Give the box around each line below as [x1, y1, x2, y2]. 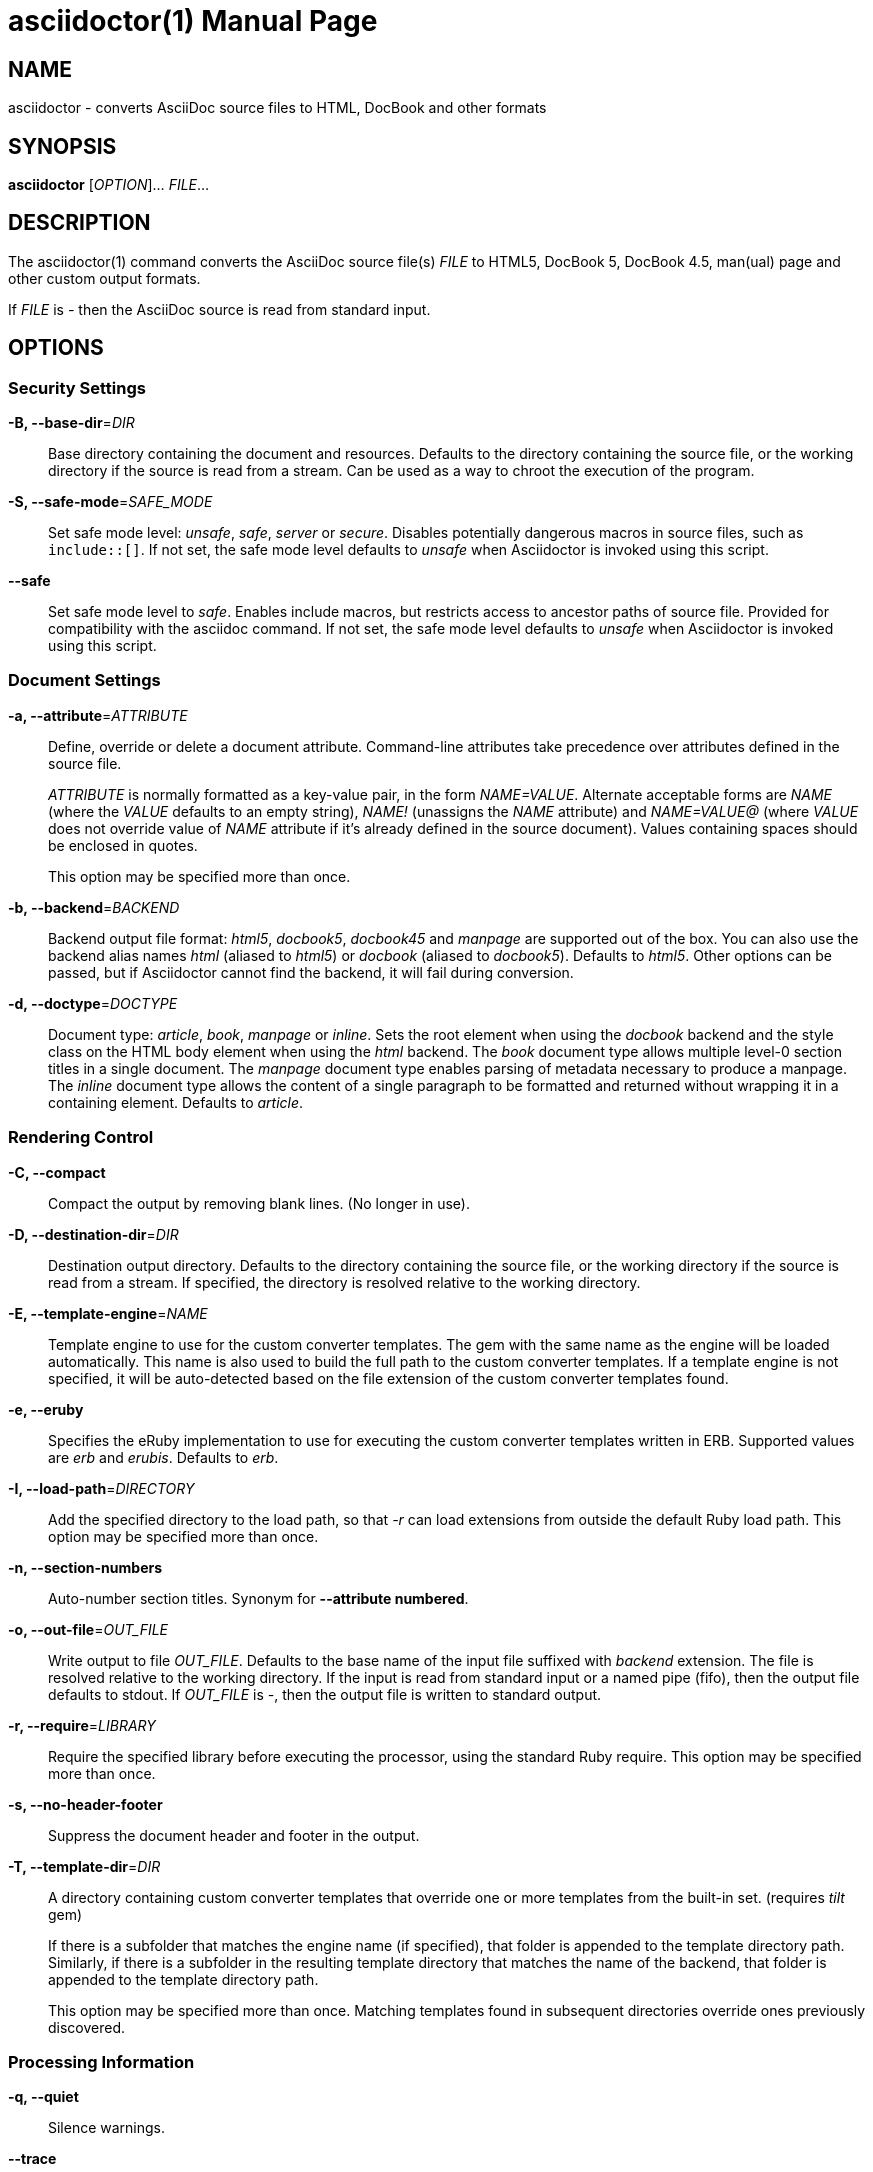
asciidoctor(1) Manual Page [8, 4, 378, 38]
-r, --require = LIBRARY [8, 1716, 156, 1734]
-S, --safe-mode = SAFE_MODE [8, 493, 213, 511]
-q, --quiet [8, 2088, 79, 2106]
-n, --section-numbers [8, 1558, 163, 1576]
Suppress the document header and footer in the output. [48, 1826, 420, 1844]
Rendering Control [8, 1127, 154, 1148]
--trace [8, 2150, 57, 2168]
